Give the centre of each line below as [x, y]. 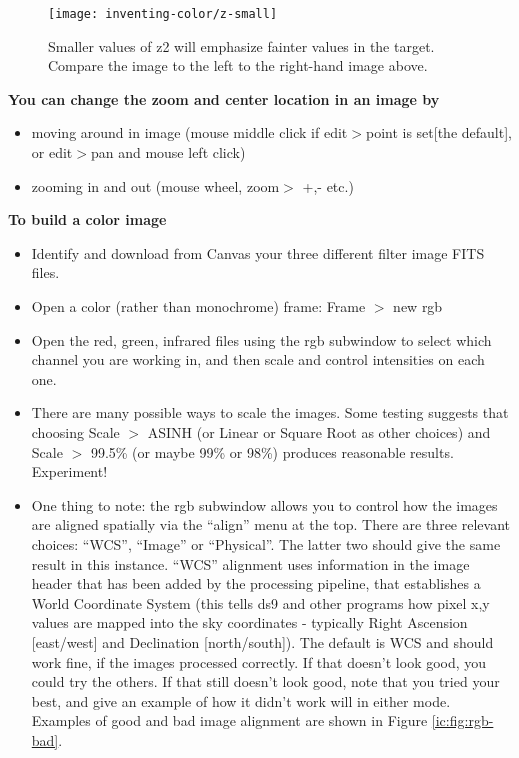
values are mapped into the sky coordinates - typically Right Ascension [249, 622]
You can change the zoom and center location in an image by [224, 98]
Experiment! [69, 471]
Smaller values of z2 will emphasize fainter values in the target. [241, 45]
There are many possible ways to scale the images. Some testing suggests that [270, 412]
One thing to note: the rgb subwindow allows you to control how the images [264, 504]
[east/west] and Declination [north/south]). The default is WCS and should [262, 641]
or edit [52, 152]
